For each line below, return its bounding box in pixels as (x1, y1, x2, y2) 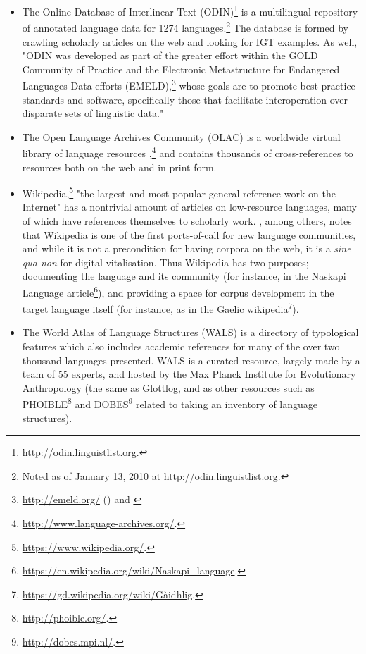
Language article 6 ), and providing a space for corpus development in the (22, 283, 334, 300)
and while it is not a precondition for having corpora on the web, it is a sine (22, 241, 351, 256)
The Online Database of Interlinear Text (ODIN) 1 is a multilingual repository (22, 2, 358, 18)
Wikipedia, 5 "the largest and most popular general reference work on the (22, 184, 336, 200)
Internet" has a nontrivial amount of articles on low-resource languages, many (22, 199, 357, 214)
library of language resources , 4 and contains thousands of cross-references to (22, 144, 353, 160)
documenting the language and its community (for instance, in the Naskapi (22, 269, 346, 283)
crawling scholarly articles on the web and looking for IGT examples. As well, (22, 34, 358, 49)
